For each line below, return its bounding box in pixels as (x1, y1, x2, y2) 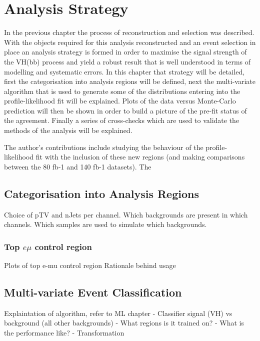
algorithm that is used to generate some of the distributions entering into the (4, 85, 240, 96)
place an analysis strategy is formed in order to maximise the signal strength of (4, 46, 247, 57)
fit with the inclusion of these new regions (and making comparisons (35, 151, 245, 162)
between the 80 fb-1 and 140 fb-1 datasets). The (4, 161, 151, 171)
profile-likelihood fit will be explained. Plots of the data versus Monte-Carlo (4, 95, 236, 106)
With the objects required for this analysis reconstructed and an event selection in (4, 36, 256, 47)
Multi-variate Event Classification (4, 284, 182, 300)
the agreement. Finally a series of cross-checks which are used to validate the (4, 115, 239, 125)
